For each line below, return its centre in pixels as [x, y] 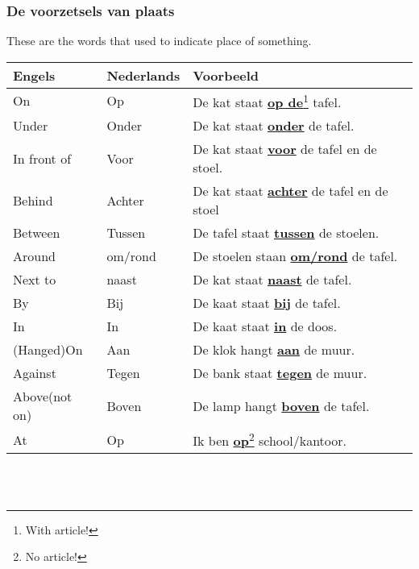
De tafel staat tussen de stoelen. [286, 233]
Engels [34, 75]
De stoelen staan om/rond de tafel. [295, 256]
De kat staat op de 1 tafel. [267, 101]
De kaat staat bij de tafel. [267, 303]
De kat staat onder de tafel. [274, 126]
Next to [35, 280]
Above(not [43, 397]
